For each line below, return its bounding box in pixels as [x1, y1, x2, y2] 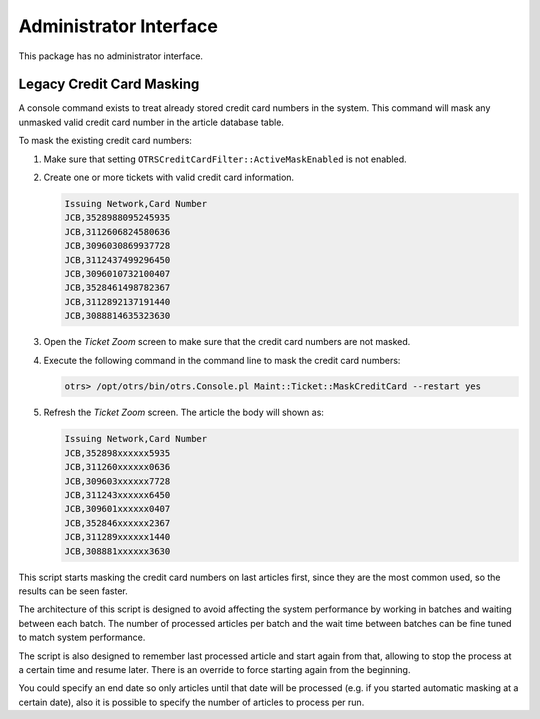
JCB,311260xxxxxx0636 [64, 461, 171, 473]
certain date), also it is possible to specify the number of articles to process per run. [18, 696, 365, 708]
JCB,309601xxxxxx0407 [64, 503, 171, 515]
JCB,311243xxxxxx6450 [64, 490, 171, 501]
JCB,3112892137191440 [64, 296, 171, 307]
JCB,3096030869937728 [64, 240, 171, 252]
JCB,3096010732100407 [64, 268, 171, 279]
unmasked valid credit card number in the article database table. [18, 116, 285, 128]
